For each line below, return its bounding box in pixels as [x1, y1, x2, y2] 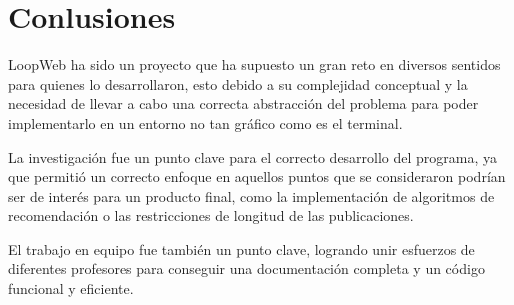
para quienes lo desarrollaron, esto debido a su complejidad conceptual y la [8, 73, 468, 94]
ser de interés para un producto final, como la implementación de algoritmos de [8, 185, 495, 206]
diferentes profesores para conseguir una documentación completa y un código [8, 258, 485, 279]
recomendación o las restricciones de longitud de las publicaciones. [8, 205, 414, 226]
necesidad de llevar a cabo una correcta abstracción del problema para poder [8, 93, 479, 114]
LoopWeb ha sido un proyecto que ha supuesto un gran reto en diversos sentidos [8, 54, 501, 75]
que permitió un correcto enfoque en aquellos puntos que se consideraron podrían [8, 166, 506, 187]
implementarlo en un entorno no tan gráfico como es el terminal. [8, 112, 403, 133]
